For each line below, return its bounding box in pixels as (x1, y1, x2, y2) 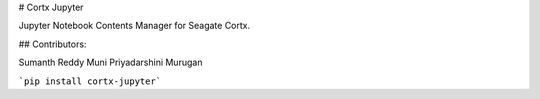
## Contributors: (18, 38, 87, 50)
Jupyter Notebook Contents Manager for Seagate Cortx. (18, 20, 250, 32)
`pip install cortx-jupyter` (18, 75, 162, 87)
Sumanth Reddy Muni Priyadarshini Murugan (18, 56, 203, 69)
